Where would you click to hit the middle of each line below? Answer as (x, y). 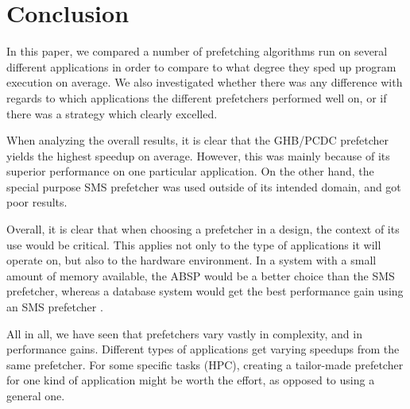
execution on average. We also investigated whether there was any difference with (205, 82)
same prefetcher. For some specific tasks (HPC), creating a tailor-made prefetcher (205, 364)
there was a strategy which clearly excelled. (112, 113)
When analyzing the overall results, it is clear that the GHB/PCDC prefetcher (197, 140)
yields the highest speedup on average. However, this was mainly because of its (198, 155)
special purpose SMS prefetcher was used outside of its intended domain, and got (204, 186)
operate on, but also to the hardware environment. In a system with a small (191, 260)
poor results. (37, 202)
